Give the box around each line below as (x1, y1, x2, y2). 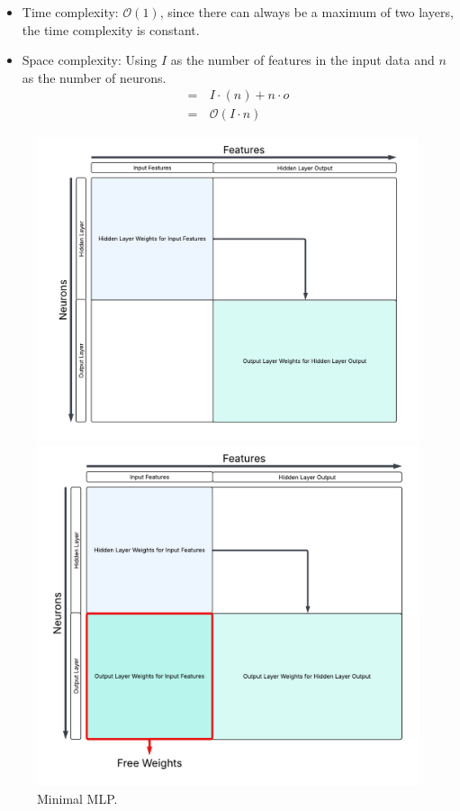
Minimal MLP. (37, 788, 118, 807)
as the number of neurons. (22, 68, 167, 87)
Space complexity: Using (22, 50, 158, 69)
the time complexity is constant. (22, 20, 200, 39)
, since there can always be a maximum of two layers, (159, 3, 454, 21)
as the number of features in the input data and (170, 50, 435, 69)
